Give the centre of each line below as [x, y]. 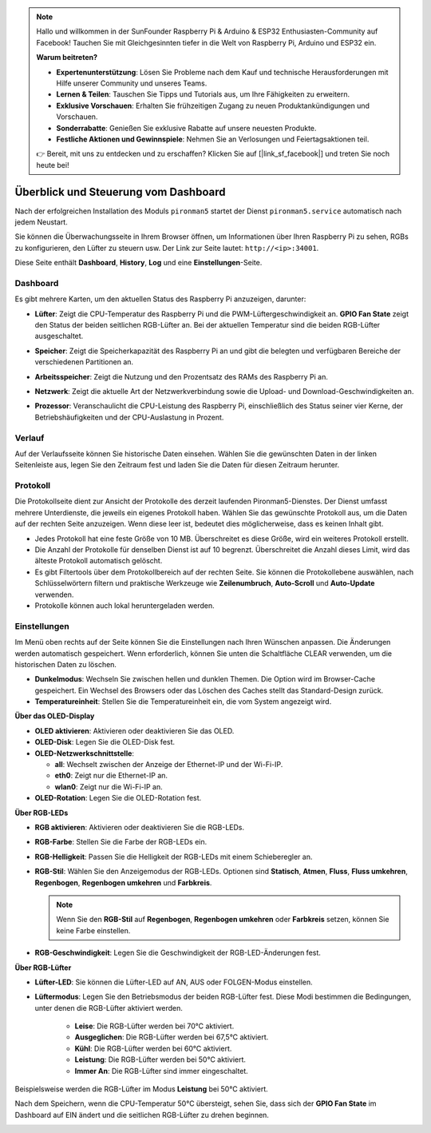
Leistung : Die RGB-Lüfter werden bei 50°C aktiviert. [160, 1059]
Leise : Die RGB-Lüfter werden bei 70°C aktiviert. [154, 1026]
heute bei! [53, 165]
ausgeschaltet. [59, 336]
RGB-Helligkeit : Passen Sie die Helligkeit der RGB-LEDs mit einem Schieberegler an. [174, 857]
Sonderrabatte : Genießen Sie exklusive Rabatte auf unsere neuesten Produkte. [186, 128]
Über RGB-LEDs [42, 813]
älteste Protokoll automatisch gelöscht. [99, 561]
